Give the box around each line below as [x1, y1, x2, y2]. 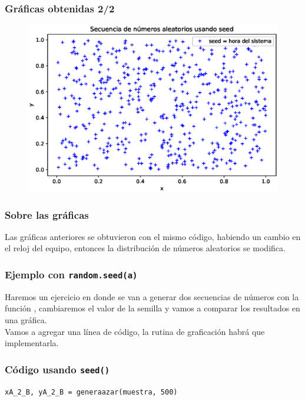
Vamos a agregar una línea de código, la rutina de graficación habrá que [5, 325, 265, 337]
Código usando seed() [5, 361, 110, 376]
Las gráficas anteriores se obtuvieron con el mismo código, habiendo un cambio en [5, 230, 301, 242]
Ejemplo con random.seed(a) [5, 267, 138, 281]
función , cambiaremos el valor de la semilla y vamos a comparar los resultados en [5, 302, 300, 314]
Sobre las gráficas [5, 207, 89, 222]
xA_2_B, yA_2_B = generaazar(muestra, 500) [5, 387, 178, 396]
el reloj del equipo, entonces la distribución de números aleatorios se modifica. [5, 242, 286, 254]
